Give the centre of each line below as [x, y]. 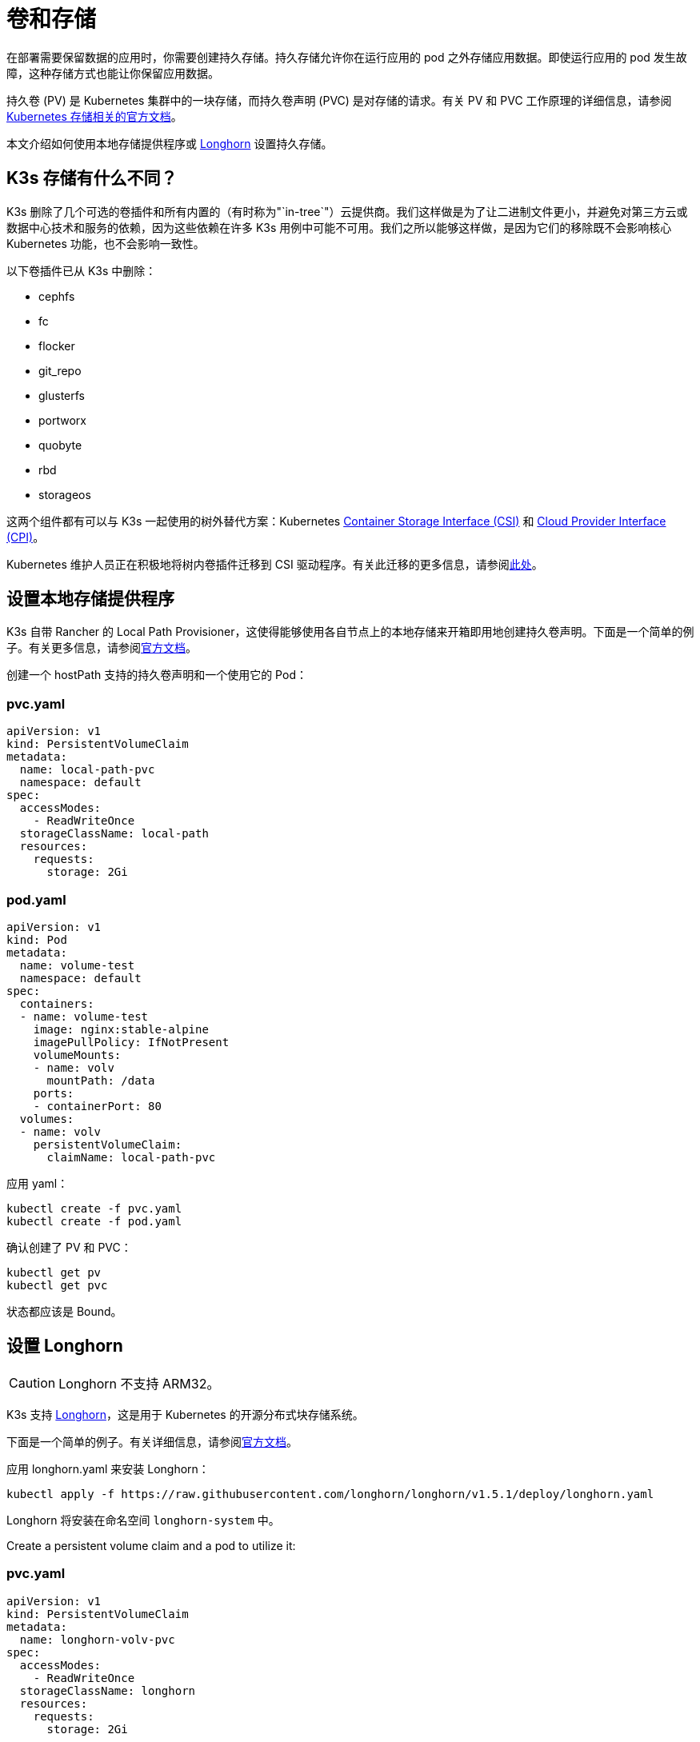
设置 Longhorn [65, 1346]
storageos [65, 494]
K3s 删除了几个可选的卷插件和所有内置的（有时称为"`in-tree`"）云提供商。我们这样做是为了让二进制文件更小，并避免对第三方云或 [347, 211]
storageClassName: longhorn [108, 1690]
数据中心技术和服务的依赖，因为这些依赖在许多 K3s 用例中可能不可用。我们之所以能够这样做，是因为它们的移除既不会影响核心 [339, 227]
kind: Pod [37, 939]
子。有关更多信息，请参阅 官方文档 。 [102, 648]
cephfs [57, 296]
